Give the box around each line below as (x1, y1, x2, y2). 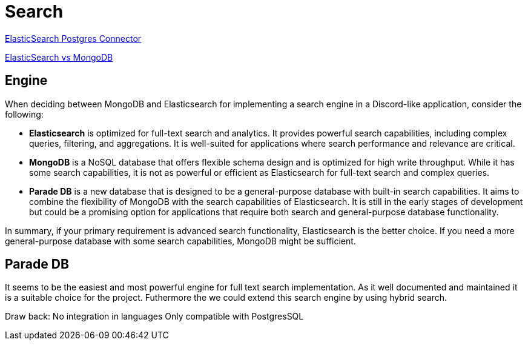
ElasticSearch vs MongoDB (5, 52, 113, 62)
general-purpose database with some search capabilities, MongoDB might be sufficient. (5, 235, 356, 246)
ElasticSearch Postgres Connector (5, 33, 142, 44)
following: (5, 109, 44, 119)
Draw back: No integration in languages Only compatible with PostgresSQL (5, 311, 304, 322)
